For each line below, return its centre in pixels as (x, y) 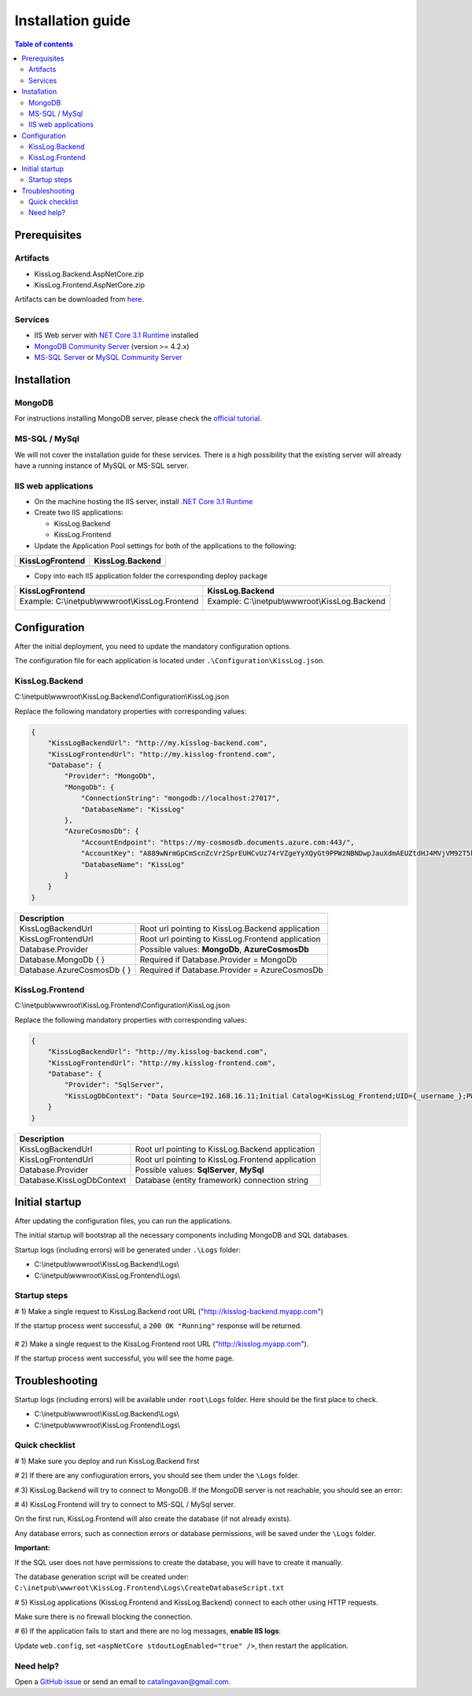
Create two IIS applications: (79, 513)
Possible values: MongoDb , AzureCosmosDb (225, 949)
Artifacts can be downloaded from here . (79, 299)
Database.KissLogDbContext (73, 1180)
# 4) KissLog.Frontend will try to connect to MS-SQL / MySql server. (125, 1504)
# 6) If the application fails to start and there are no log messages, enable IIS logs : (148, 1631)
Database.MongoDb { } (62, 959)
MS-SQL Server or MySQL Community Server (108, 358)
